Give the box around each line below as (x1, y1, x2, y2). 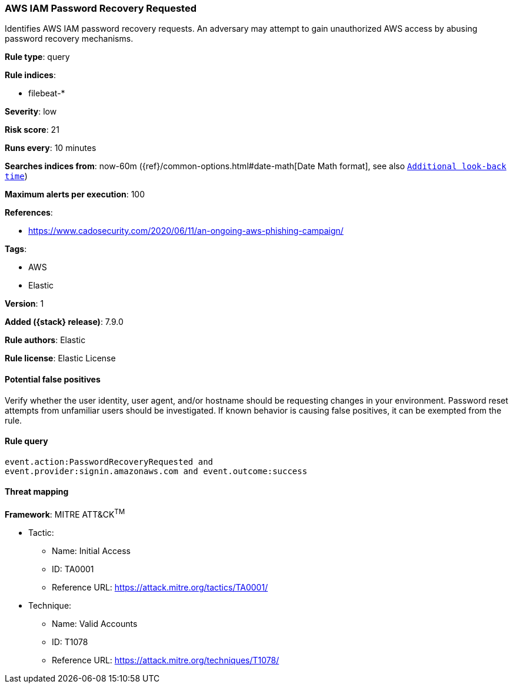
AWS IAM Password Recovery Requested (5, 2, 196, 14)
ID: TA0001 (52, 563, 94, 574)
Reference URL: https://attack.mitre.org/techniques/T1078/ (52, 655, 279, 665)
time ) (5, 171, 28, 182)
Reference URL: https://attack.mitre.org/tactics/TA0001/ (52, 582, 268, 592)
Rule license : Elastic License (5, 353, 116, 364)
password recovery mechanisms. (5, 33, 134, 44)
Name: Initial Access (52, 545, 131, 556)
